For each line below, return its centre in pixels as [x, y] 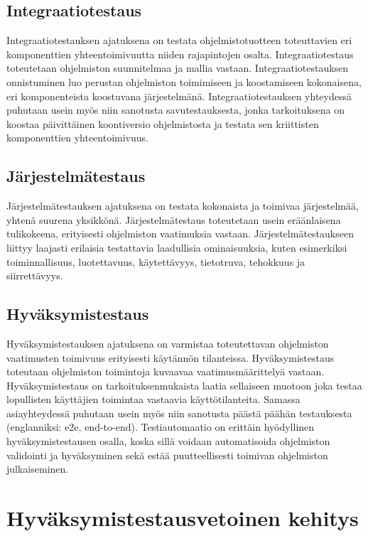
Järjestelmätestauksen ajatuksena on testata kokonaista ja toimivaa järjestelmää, [183, 206]
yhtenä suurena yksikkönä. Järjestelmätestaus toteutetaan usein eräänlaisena [174, 219]
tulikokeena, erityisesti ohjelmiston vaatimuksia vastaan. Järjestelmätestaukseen [180, 234]
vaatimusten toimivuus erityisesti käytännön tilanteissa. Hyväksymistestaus [171, 357]
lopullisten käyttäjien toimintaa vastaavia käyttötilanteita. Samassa [153, 399]
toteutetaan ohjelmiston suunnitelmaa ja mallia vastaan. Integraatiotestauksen [178, 68]
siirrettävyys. [35, 275]
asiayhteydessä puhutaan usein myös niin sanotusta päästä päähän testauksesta [179, 413]
